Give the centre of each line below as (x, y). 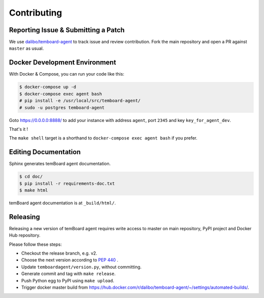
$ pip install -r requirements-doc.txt (67, 183)
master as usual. (26, 48)
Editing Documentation (45, 152)
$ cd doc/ (31, 177)
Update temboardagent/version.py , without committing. (81, 267)
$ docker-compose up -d (48, 87)
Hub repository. (25, 235)
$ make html (34, 190)
